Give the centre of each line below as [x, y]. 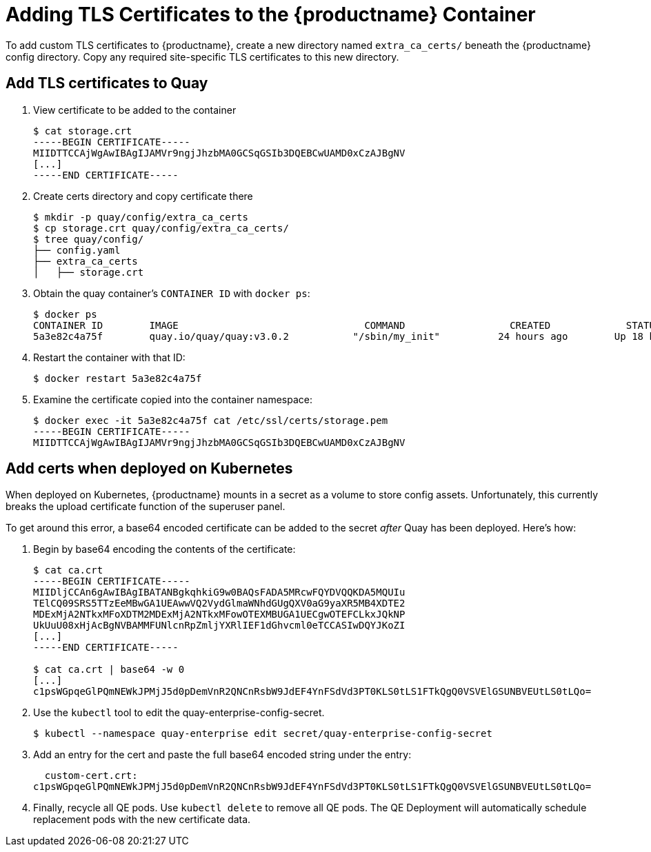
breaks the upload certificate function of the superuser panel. [146, 507]
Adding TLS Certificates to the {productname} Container [271, 14]
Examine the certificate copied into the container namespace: [173, 399]
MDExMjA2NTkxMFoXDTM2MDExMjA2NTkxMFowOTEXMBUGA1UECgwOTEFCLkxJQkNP [219, 615]
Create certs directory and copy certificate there [143, 196]
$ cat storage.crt [83, 131]
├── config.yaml [77, 250]
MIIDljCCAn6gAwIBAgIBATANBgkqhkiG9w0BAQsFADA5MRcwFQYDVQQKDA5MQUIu [219, 592]
